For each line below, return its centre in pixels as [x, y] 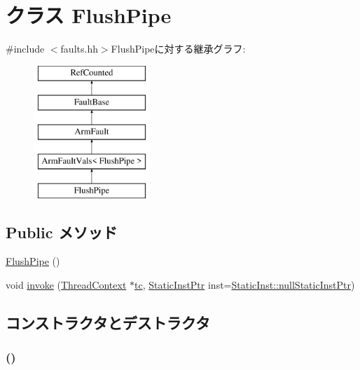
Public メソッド [62, 232]
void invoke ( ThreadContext [66, 285]
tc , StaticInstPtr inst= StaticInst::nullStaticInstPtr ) [245, 285]
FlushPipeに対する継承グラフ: [178, 49]
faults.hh [79, 49]
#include [25, 49]
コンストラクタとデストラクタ [108, 323]
